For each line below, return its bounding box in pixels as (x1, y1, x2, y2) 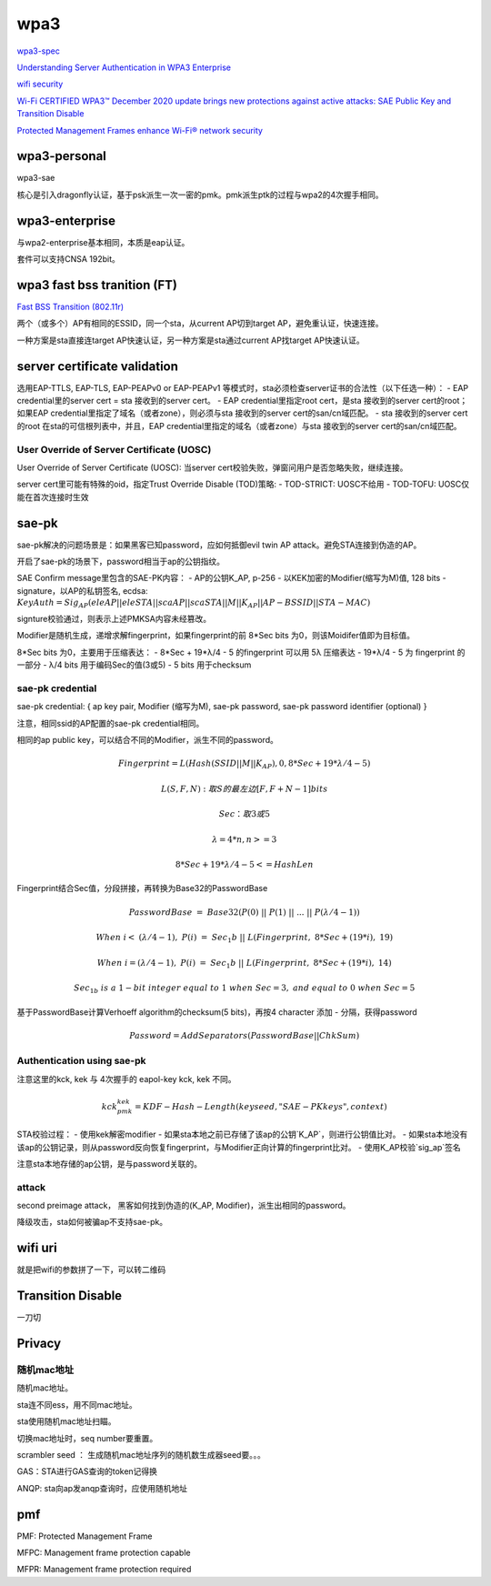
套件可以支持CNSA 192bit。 (16, 254, 120, 265)
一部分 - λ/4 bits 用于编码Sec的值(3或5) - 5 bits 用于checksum (16, 659, 252, 670)
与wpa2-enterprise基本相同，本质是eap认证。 (16, 236, 190, 247)
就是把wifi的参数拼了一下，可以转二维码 (16, 1264, 166, 1275)
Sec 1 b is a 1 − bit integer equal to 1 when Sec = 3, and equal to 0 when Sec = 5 (74, 983, 416, 995)
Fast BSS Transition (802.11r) (16, 301, 125, 312)
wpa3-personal (16, 148, 106, 164)
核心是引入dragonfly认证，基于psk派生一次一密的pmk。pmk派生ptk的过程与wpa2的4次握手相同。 (16, 189, 384, 200)
